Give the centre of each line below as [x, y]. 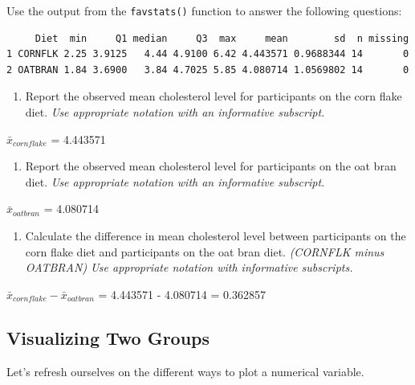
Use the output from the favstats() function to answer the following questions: [204, 10]
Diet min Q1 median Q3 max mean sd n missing [222, 38]
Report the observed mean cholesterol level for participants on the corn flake [214, 96]
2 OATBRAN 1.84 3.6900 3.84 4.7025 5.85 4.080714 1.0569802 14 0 [208, 70]
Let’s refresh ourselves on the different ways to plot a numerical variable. [185, 371]
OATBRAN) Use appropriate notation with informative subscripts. [189, 267]
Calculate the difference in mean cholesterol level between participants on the [216, 236]
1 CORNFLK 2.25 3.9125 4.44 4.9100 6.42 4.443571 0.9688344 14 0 [208, 54]
